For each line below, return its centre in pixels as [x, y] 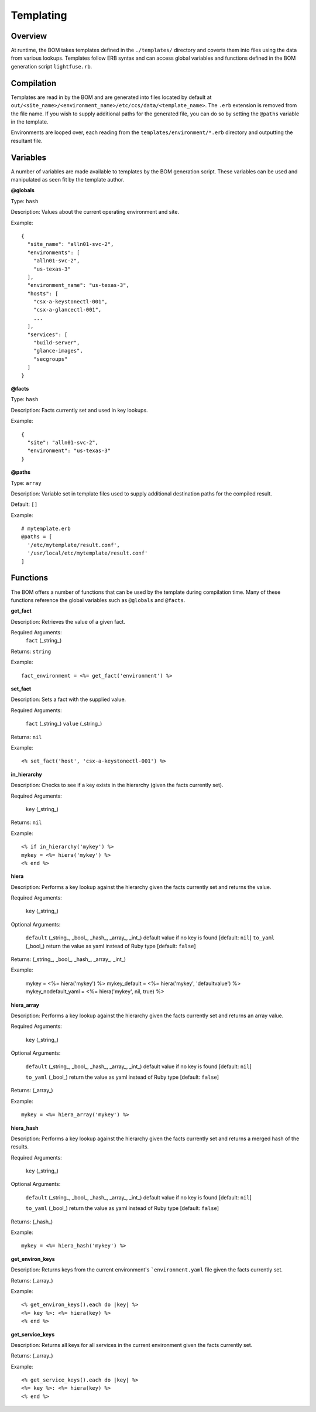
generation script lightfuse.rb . [51, 66]
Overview [29, 36]
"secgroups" [50, 359]
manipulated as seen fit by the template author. [68, 180]
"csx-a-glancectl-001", [67, 310]
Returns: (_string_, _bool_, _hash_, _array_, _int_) [68, 959]
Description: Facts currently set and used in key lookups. [80, 410]
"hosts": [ [43, 293]
